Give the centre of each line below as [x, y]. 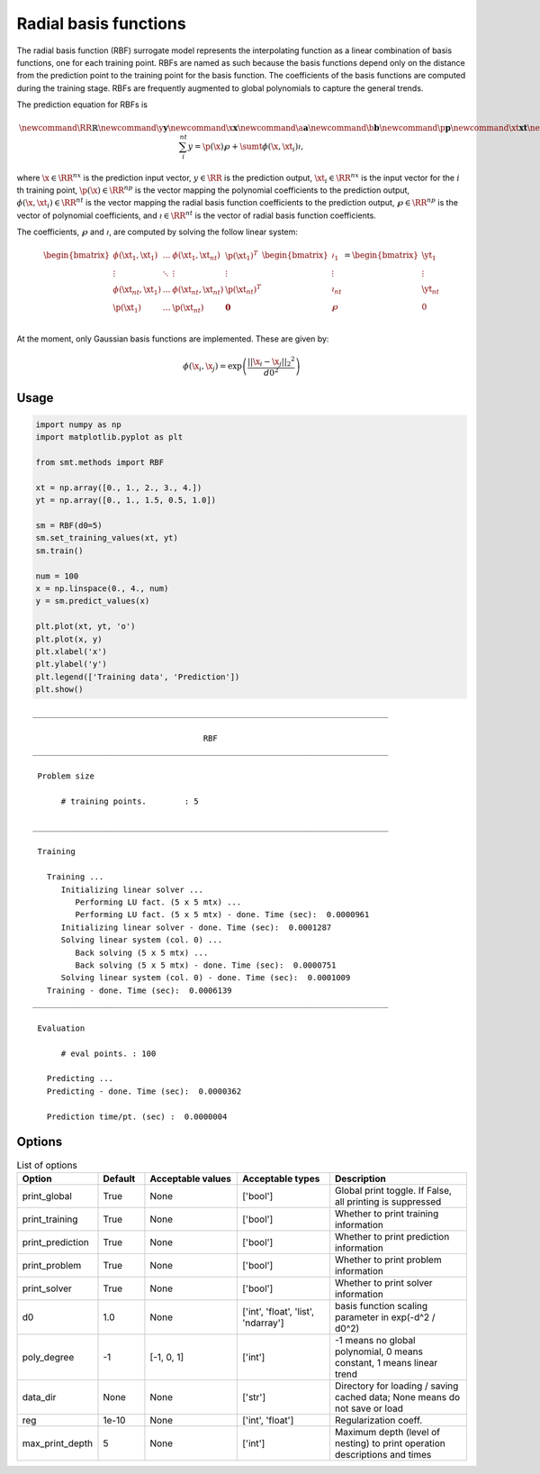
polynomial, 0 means [378, 1351]
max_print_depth [58, 1443]
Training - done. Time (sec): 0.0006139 [139, 990]
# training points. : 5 [130, 801]
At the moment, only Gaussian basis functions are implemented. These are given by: [173, 339]
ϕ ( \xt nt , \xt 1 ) [137, 290]
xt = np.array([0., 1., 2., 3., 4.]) [119, 487]
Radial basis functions [101, 23]
